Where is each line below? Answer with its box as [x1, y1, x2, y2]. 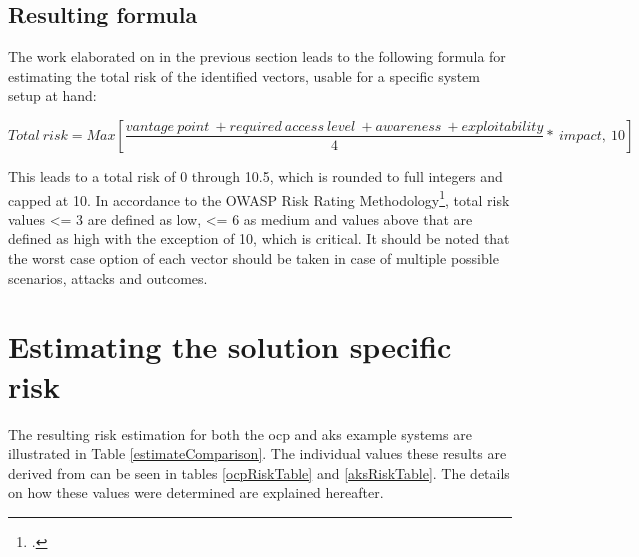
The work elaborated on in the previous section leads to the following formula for [8, 46, 506, 67]
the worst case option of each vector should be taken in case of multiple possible [8, 248, 499, 269]
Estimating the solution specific [8, 326, 452, 367]
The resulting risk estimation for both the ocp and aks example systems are [8, 423, 472, 444]
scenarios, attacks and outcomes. [8, 267, 208, 288]
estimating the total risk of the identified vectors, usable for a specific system [8, 65, 480, 86]
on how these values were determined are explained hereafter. [8, 482, 384, 503]
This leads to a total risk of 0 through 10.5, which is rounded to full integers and [8, 165, 503, 186]
